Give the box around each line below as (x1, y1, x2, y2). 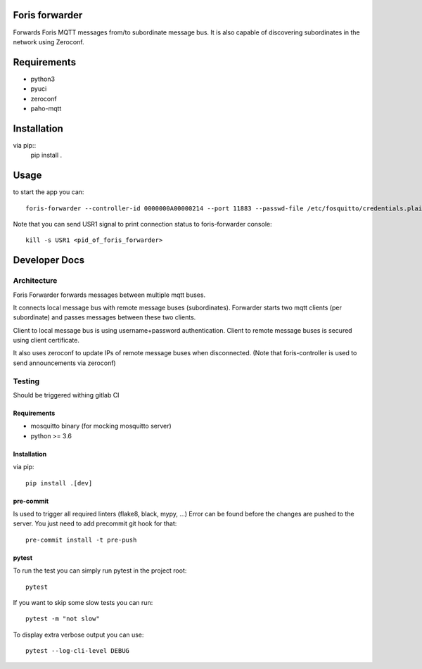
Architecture (13, 276, 58, 286)
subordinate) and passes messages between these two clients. (13, 313, 196, 321)
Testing (13, 376, 40, 386)
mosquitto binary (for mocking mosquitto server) (30, 422, 172, 431)
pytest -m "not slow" (25, 615, 100, 623)
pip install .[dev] (25, 479, 93, 487)
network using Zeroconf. (13, 37, 84, 46)
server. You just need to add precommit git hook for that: (13, 519, 177, 528)
